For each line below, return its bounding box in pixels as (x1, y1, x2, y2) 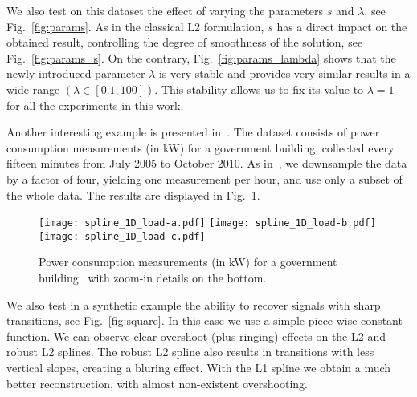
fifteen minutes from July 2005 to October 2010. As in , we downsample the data (6, 155, 407, 172)
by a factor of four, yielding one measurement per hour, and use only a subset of (6, 170, 403, 187)
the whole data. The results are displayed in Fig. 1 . (6, 186, 260, 203)
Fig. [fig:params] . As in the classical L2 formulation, (6, 18, 264, 34)
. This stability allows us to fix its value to (154, 80, 364, 97)
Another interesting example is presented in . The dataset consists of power (6, 124, 380, 140)
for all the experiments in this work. (6, 96, 184, 113)
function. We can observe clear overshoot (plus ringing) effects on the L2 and (6, 327, 386, 344)
